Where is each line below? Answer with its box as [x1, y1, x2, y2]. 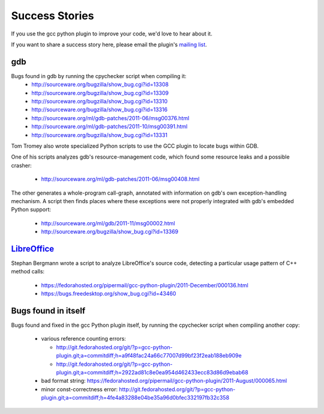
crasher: [11, 162, 32, 169]
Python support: [11, 206, 51, 213]
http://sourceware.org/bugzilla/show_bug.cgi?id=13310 [31, 98, 168, 105]
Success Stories [11, 9, 94, 22]
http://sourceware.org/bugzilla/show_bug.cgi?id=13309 [31, 89, 169, 96]
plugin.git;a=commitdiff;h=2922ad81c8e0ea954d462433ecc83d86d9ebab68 [56, 369, 248, 376]
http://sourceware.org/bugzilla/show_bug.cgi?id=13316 [31, 106, 168, 114]
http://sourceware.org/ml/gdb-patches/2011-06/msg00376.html [31, 114, 190, 121]
